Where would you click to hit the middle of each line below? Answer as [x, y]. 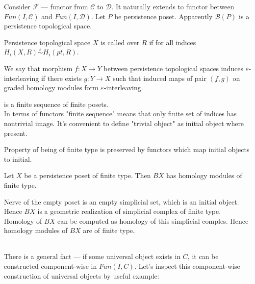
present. [16, 133]
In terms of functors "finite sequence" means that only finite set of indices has [120, 114]
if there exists [61, 78]
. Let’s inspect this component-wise [187, 266]
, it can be [203, 256]
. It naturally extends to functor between [173, 6]
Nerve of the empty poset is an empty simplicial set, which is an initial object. [122, 201]
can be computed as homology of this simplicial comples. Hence [153, 220]
